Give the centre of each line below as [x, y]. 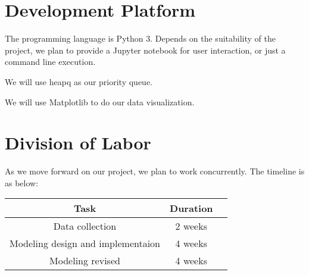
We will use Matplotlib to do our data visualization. [100, 101]
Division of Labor [78, 143]
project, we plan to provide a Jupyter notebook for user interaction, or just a [145, 50]
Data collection [85, 226]
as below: [22, 182]
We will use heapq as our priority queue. [79, 81]
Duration [191, 208]
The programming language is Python [74, 38]
